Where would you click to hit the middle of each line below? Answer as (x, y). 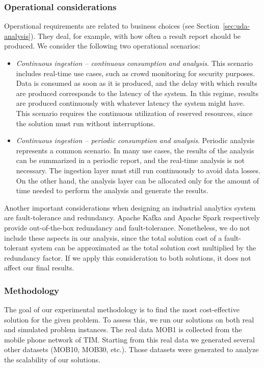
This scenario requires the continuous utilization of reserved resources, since (134, 113)
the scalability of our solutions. (52, 360)
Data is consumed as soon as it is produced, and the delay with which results (137, 83)
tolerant (16, 248)
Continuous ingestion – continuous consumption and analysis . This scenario (134, 63)
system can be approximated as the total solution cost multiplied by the (143, 248)
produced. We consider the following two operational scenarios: (102, 46)
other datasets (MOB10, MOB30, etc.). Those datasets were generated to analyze (131, 349)
